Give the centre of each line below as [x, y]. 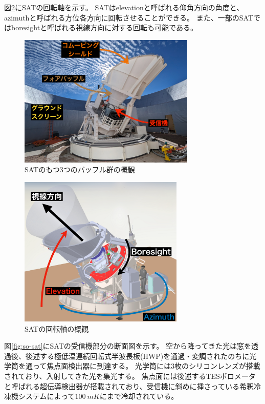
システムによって [47, 396]
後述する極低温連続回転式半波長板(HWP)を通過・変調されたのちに [137, 356]
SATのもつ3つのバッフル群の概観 [80, 169]
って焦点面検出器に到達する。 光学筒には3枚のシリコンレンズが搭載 [146, 366]
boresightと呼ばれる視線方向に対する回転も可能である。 [104, 27]
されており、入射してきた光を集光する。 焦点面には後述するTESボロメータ [130, 376]
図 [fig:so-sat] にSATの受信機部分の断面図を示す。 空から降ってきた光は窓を [128, 346]
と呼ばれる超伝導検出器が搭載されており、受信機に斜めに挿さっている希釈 [129, 386]
